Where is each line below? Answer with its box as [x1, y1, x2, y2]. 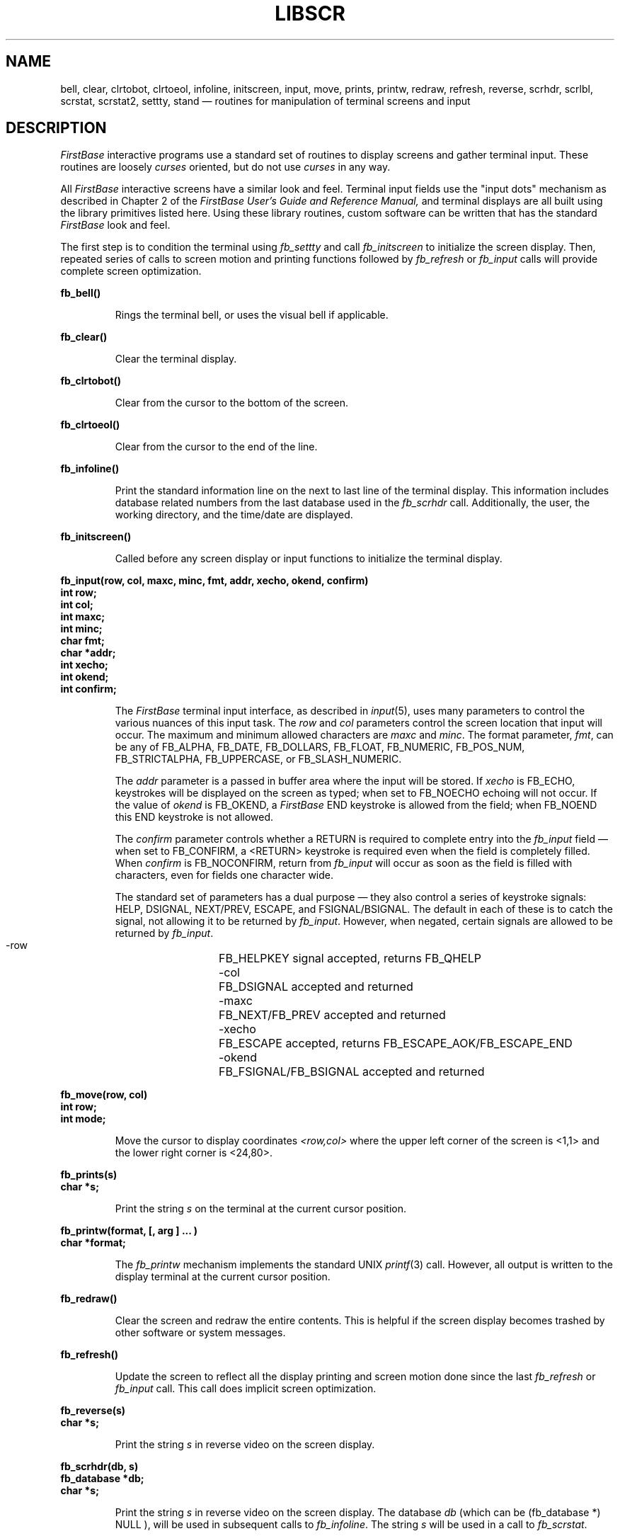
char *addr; [60, 647, 116, 659]
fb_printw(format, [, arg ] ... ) [60, 1224, 198, 1237]
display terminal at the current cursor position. [115, 1270, 331, 1283]
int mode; [60, 1113, 106, 1125]
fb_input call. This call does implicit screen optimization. [115, 1382, 377, 1395]
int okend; [60, 671, 109, 683]
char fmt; [60, 635, 105, 647]
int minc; [60, 622, 103, 635]
